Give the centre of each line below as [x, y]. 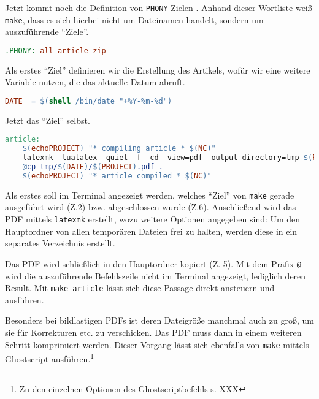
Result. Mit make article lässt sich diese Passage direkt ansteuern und [140, 288]
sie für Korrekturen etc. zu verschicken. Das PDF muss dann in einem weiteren [153, 332]
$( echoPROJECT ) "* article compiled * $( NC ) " [117, 176]
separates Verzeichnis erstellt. [60, 243]
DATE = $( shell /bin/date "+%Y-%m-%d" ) [89, 101]
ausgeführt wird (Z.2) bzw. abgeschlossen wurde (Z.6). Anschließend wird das [151, 207]
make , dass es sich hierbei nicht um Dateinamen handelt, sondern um [134, 19]
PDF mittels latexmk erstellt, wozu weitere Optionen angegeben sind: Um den [153, 219]
